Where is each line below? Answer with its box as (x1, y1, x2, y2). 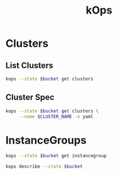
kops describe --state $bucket (5, 164, 83, 170)
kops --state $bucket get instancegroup (5, 153, 107, 159)
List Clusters (5, 60, 54, 70)
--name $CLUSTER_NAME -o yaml (18, 114, 94, 119)
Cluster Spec (5, 92, 55, 102)
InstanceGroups (5, 134, 87, 147)
